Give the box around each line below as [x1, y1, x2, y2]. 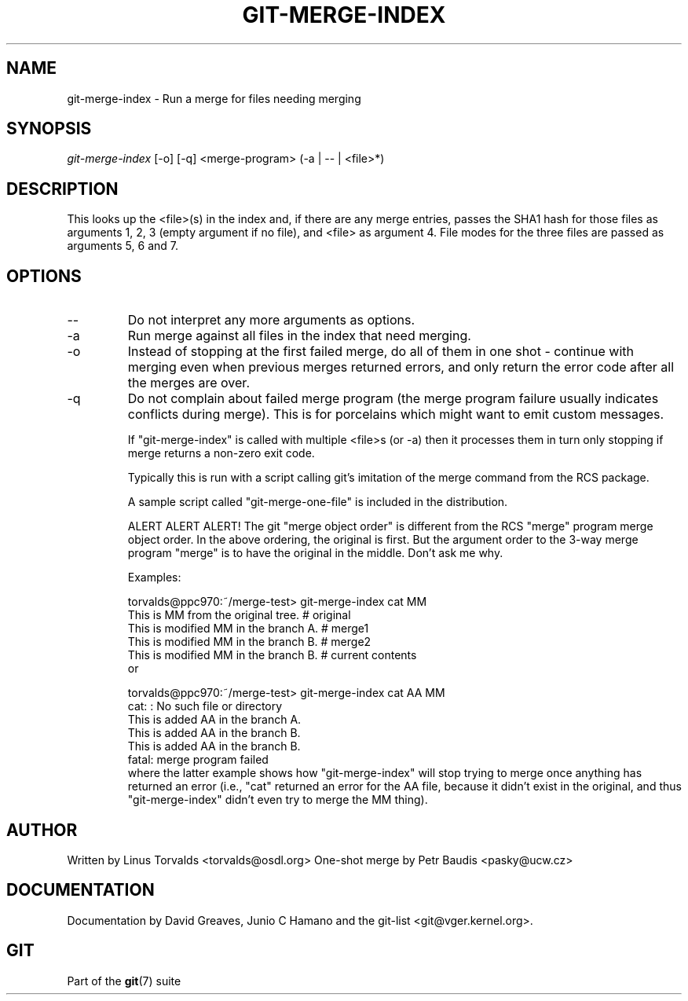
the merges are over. [127, 375, 250, 391]
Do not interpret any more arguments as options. [127, 312, 415, 328]
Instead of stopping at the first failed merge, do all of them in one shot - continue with [127, 343, 634, 360]
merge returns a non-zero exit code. [127, 446, 315, 460]
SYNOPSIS [6, 119, 92, 139]
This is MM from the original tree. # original [127, 608, 351, 622]
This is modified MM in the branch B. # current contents [127, 648, 417, 662]
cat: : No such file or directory [127, 699, 283, 713]
